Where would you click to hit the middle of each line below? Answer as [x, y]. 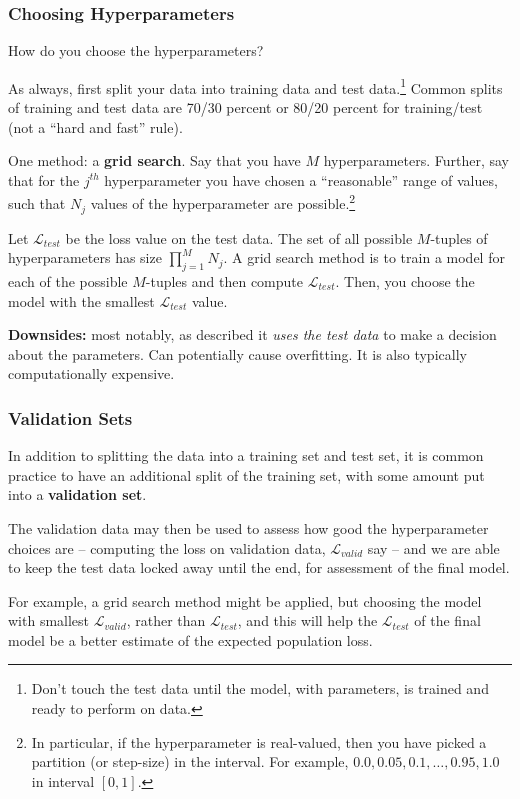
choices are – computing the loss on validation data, [167, 547]
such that [37, 203]
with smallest [49, 620]
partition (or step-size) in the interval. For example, [190, 761]
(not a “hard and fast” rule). [95, 126]
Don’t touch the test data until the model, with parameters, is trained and [260, 688]
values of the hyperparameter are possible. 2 [223, 202]
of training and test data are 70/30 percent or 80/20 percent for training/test [245, 107]
